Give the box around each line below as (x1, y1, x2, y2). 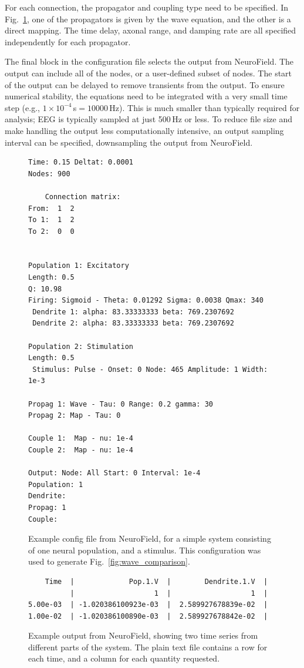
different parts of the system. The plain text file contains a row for (28, 640, 268, 653)
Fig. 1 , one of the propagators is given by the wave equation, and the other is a (5, 12, 291, 25)
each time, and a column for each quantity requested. (28, 652, 220, 664)
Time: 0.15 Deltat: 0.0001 (28, 158, 133, 167)
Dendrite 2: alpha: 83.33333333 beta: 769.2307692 (32, 319, 234, 328)
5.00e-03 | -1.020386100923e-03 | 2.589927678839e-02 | (28, 600, 268, 609)
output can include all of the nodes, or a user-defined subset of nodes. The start (5, 66, 292, 79)
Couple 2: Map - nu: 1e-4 (28, 445, 133, 454)
